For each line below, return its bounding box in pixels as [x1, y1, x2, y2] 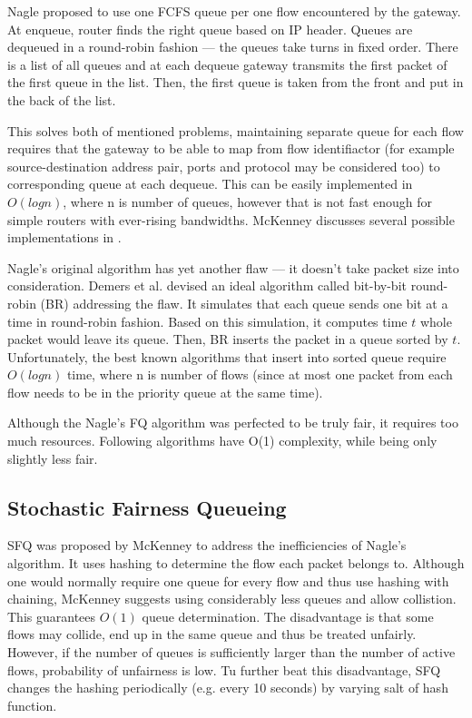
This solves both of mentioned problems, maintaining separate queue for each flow [7, 121, 464, 140]
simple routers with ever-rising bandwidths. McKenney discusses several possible [7, 210, 455, 229]
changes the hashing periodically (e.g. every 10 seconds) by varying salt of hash [7, 678, 448, 697]
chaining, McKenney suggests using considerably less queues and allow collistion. [7, 589, 457, 608]
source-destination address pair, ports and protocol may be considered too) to [7, 156, 440, 175]
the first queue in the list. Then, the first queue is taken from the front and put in [7, 73, 464, 92]
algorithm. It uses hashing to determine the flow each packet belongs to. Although [7, 554, 465, 573]
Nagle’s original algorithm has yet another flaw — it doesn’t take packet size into [7, 258, 459, 277]
